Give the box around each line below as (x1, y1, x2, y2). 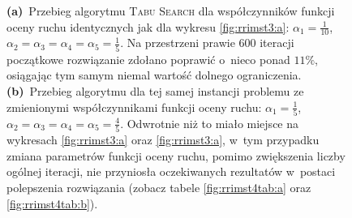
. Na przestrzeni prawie (120, 34, 235, 51)
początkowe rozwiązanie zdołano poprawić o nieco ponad (6, 50, 290, 67)
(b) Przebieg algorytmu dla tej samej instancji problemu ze (6, 82, 304, 99)
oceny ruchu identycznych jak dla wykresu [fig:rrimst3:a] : (6, 18, 290, 35)
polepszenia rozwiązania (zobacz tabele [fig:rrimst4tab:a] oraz (6, 178, 311, 195)
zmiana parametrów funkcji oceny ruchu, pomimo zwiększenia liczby (6, 147, 346, 164)
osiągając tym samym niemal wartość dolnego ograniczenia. (6, 66, 302, 83)
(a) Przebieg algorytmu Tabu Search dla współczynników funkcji (6, 2, 335, 19)
